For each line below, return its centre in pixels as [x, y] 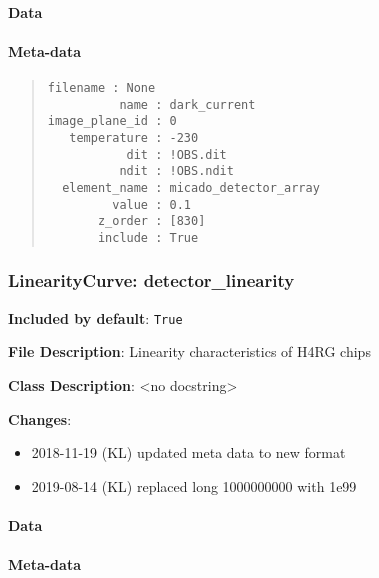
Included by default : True [95, 317]
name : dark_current [187, 104]
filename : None [101, 87]
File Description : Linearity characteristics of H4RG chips [189, 351]
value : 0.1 [151, 204]
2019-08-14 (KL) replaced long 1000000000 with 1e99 [194, 485]
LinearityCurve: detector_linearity [151, 280]
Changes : [40, 418]
